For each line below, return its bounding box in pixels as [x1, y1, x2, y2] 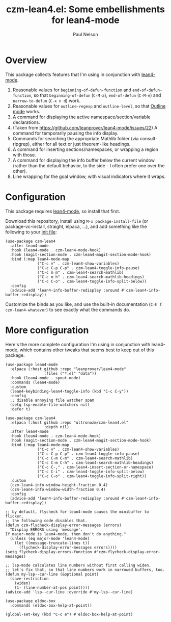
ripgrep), [12, 141, 32, 147]
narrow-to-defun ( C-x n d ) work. [12, 97, 81, 103]
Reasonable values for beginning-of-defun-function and [12, 87, 131, 93]
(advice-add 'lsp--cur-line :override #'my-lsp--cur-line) [5, 589, 133, 594]
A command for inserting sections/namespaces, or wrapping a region [12, 146, 159, 152]
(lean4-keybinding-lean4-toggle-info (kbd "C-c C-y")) [10, 388, 129, 394]
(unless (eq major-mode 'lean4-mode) [10, 536, 90, 541]
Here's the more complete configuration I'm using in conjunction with [5, 341, 151, 347]
